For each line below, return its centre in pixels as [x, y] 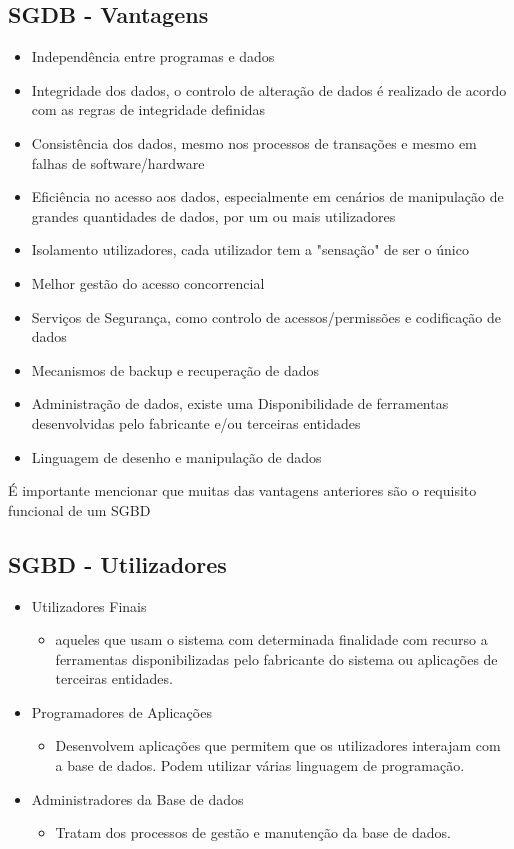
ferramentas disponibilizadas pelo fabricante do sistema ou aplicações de [276, 658]
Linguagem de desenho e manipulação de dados [176, 456]
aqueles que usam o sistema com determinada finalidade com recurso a [271, 639]
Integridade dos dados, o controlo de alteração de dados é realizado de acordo [269, 89]
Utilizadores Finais [89, 605]
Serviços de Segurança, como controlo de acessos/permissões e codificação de [266, 316]
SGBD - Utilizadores [117, 563]
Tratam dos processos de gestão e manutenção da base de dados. [253, 832]
